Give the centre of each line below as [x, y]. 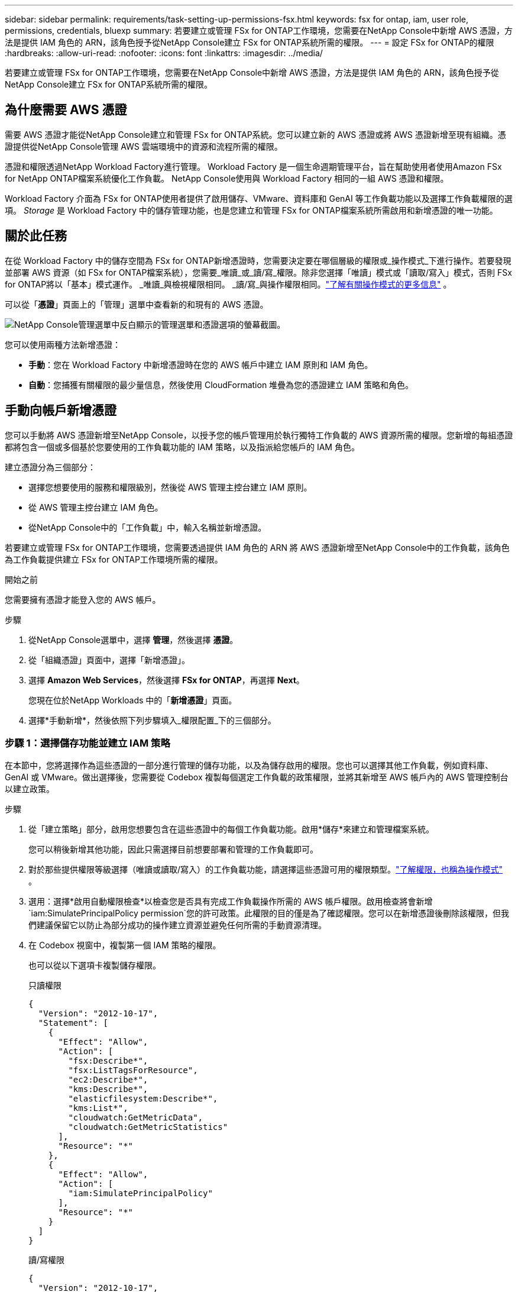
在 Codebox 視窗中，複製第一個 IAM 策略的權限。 [125, 945]
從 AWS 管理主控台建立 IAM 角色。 [96, 507]
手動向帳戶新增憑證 [61, 411]
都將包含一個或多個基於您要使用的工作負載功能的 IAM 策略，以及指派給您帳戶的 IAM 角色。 [182, 447]
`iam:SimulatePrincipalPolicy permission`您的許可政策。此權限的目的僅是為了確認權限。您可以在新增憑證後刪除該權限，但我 [269, 913]
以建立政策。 [30, 789]
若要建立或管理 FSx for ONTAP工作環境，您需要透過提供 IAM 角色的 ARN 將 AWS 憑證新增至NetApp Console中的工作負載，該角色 [257, 547]
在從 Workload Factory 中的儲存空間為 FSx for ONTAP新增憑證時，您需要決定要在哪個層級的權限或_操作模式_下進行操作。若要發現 [258, 260]
